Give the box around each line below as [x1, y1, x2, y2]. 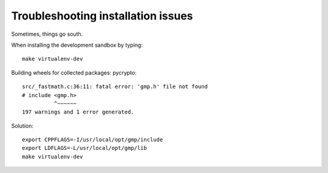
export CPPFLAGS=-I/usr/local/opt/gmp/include [22, 137, 163, 143]
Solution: [11, 122, 33, 129]
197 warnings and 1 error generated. [22, 109, 135, 115]
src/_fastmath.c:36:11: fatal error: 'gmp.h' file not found [22, 83, 208, 90]
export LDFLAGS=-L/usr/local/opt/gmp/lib [22, 144, 147, 152]
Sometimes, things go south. [11, 30, 83, 38]
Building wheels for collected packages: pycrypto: [11, 69, 137, 76]
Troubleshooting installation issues [11, 9, 193, 22]
